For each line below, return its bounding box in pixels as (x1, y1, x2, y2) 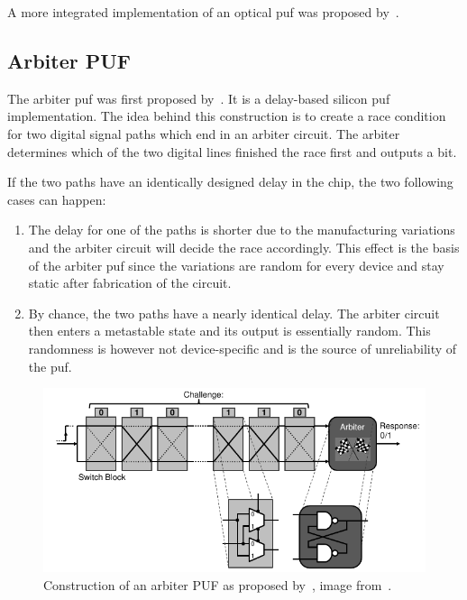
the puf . (28, 356, 72, 375)
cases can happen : (7, 189, 106, 208)
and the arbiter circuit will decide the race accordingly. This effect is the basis (28, 237, 460, 256)
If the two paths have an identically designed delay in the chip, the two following (7, 172, 453, 191)
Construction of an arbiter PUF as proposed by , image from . (43, 575, 392, 594)
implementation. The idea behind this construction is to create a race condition (7, 106, 446, 125)
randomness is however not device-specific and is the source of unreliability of (28, 338, 457, 357)
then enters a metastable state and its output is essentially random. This (28, 321, 431, 340)
